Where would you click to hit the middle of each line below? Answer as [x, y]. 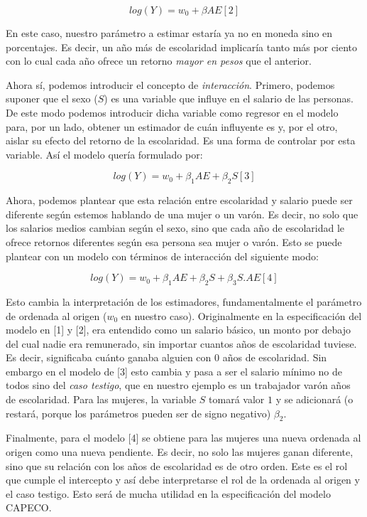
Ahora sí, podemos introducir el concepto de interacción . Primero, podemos [170, 84]
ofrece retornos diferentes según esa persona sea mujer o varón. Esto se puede [174, 241]
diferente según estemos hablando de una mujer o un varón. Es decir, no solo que [182, 214]
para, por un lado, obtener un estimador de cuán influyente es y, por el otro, [172, 126]
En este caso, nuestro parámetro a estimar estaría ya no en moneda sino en [169, 33]
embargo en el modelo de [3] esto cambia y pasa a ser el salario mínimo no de [174, 371]
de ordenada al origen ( [56, 315]
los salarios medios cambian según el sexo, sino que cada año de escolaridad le [175, 228]
